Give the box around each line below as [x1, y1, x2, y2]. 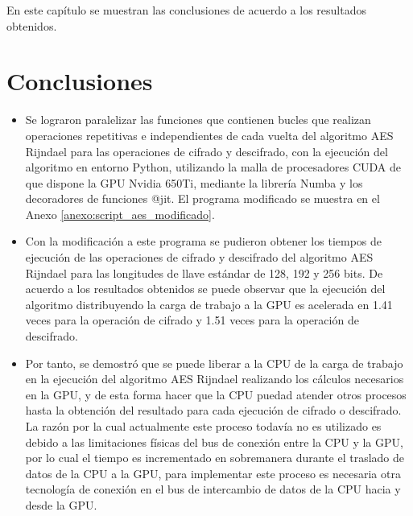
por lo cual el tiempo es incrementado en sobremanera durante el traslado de [25, 449, 405, 466]
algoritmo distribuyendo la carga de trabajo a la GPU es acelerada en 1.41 [25, 295, 393, 312]
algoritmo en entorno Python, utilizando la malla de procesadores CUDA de [25, 159, 402, 175]
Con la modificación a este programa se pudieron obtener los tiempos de [25, 233, 382, 250]
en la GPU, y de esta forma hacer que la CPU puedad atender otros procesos [25, 386, 407, 402]
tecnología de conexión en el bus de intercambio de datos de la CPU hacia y [25, 481, 401, 497]
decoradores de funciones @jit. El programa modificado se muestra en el [25, 190, 380, 207]
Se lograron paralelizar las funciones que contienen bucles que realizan [25, 111, 371, 128]
